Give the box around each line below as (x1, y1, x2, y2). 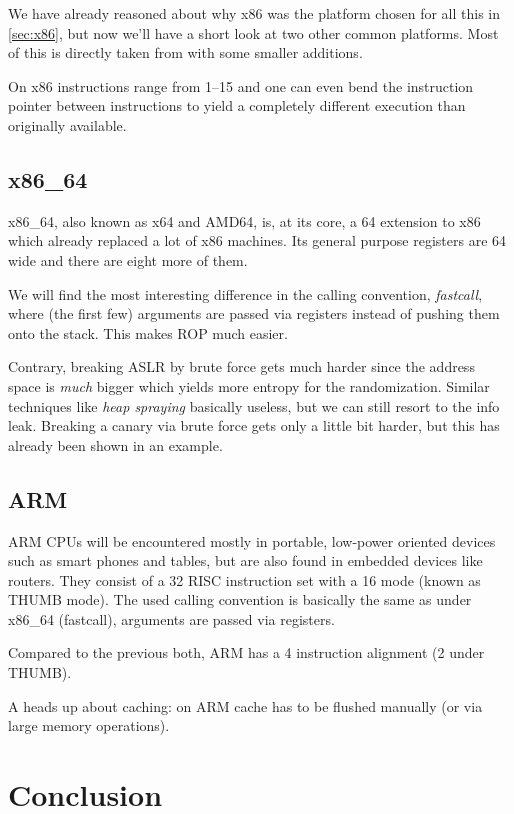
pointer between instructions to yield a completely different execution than (8, 95, 466, 116)
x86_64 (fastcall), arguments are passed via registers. (8, 608, 335, 629)
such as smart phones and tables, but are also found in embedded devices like (8, 550, 483, 571)
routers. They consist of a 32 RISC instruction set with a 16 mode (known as (8, 569, 481, 590)
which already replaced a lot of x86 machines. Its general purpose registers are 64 (8, 230, 507, 251)
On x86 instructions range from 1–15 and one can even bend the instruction (8, 75, 474, 96)
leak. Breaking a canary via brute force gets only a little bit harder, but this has (8, 415, 500, 436)
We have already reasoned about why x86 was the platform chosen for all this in (8, 3, 501, 23)
